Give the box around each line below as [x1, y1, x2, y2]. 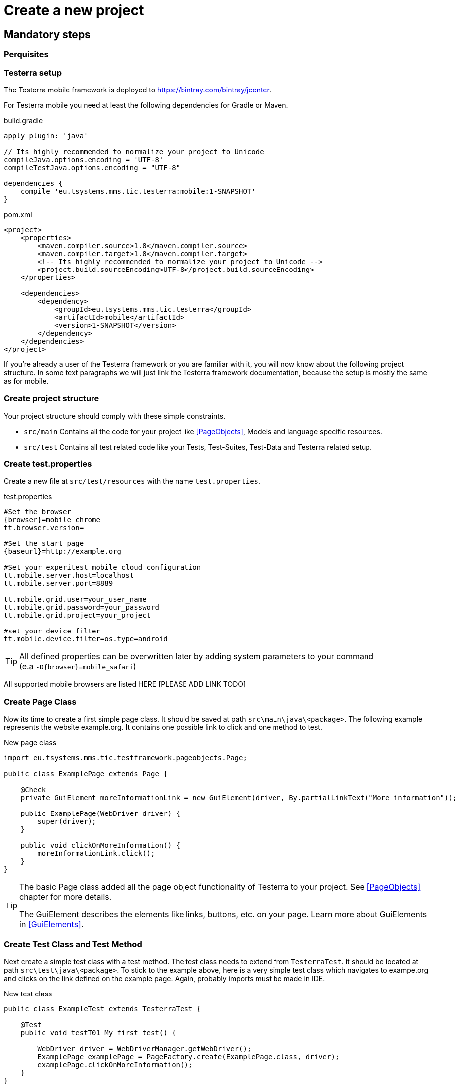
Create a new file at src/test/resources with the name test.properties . [4, 477, 261, 486]
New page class [4, 738, 57, 747]
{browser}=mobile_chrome [4, 516, 100, 524]
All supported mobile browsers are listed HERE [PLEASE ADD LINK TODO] [4, 680, 246, 689]
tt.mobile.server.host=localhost [4, 571, 134, 580]
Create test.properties [4, 459, 92, 469]
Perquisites [4, 49, 49, 60]
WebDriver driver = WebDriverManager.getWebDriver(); [37, 1044, 252, 1053]
